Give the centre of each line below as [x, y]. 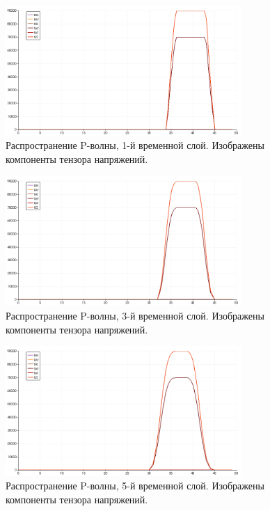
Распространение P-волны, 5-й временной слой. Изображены [135, 486]
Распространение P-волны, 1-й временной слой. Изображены [135, 145]
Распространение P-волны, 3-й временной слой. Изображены [135, 315]
